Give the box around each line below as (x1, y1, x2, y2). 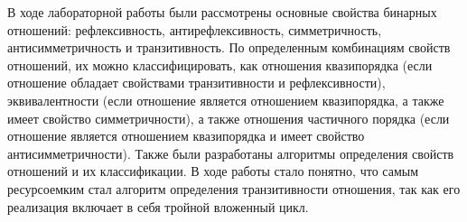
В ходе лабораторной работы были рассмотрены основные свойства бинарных (7, 3, 437, 21)
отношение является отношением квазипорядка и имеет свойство (7, 126, 365, 145)
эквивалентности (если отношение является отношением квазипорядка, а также (7, 90, 444, 109)
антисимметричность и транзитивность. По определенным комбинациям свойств (7, 38, 451, 57)
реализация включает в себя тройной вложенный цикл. (7, 197, 309, 216)
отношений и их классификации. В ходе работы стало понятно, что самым (7, 162, 419, 180)
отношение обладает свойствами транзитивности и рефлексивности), (7, 73, 386, 92)
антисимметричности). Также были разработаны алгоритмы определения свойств (7, 143, 454, 162)
